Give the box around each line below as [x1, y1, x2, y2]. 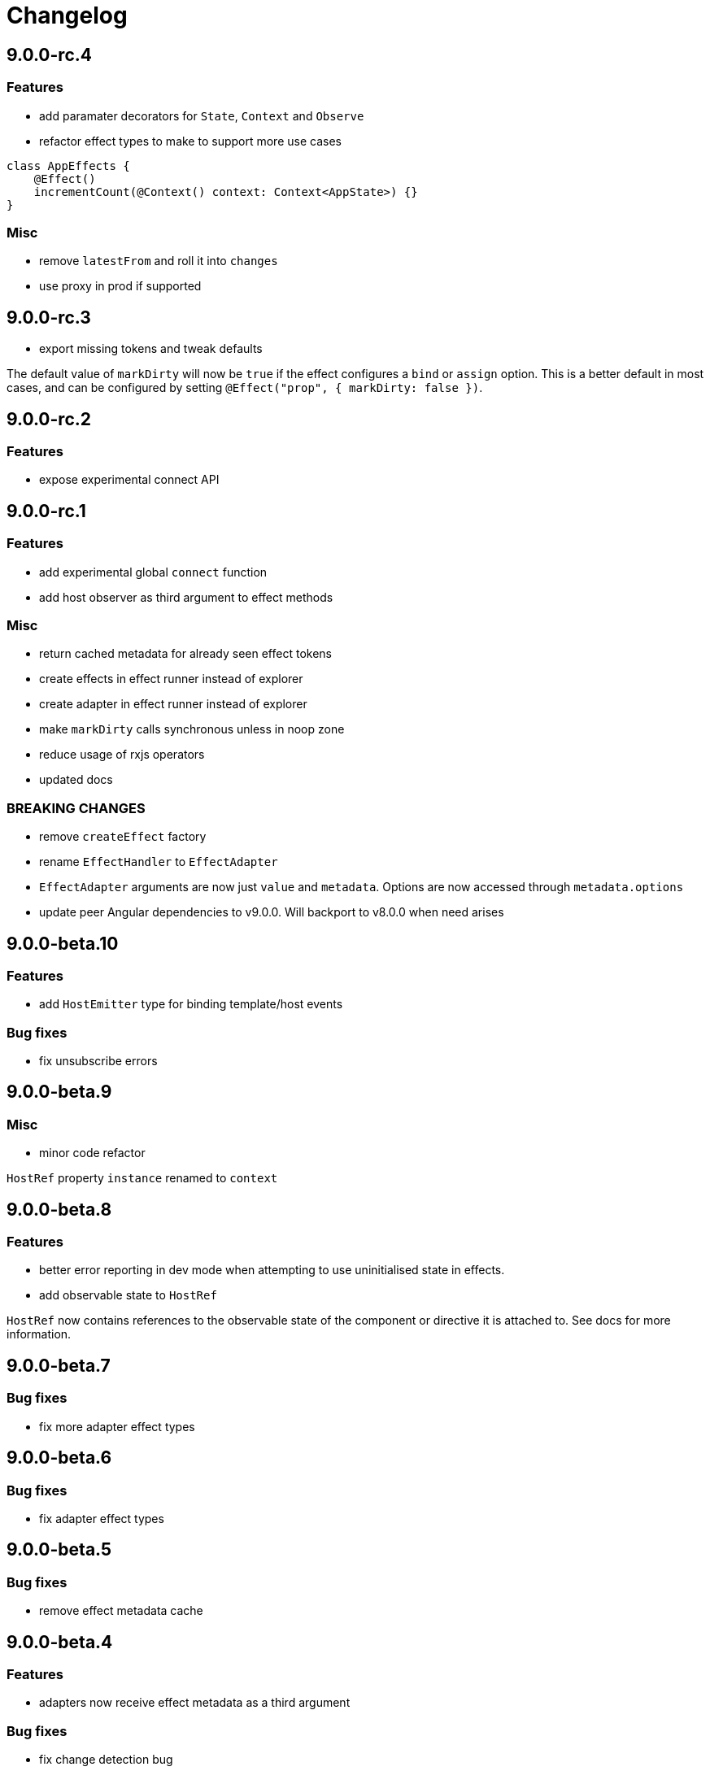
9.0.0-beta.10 [7, 933, 119, 954]
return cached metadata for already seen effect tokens [39, 646, 332, 661]
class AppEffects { [7, 159, 130, 172]
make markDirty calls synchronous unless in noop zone [39, 722, 345, 737]
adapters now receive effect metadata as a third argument [39, 1695, 351, 1710]
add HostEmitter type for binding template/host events [39, 997, 343, 1012]
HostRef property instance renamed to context [7, 1171, 278, 1186]
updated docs [39, 772, 113, 787]
